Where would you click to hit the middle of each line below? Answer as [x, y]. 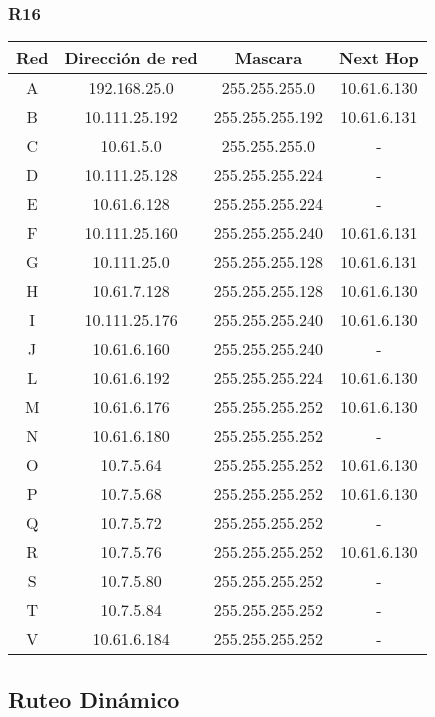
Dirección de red [131, 58]
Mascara [268, 58]
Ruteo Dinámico [94, 698]
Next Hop [379, 58]
